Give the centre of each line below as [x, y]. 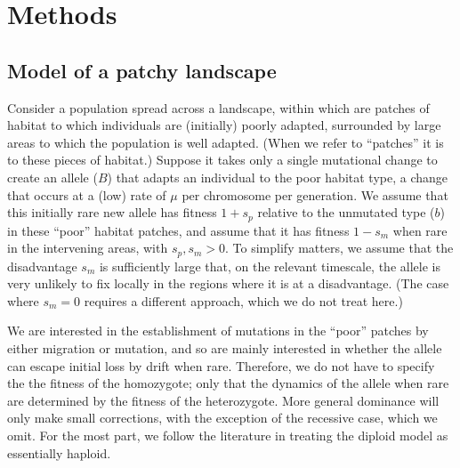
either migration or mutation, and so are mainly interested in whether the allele [225, 348]
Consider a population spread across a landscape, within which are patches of [218, 107]
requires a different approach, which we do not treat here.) [243, 300]
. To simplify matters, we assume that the [339, 248]
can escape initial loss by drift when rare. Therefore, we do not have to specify [221, 365]
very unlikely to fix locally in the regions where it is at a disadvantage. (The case [228, 283]
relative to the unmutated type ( [346, 212]
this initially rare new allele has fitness [112, 212]
